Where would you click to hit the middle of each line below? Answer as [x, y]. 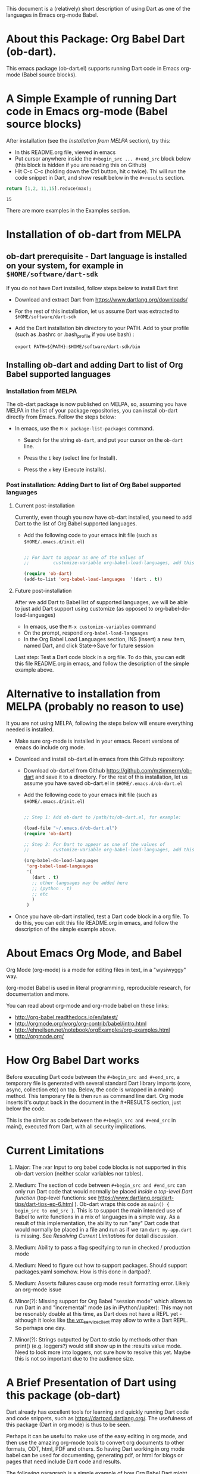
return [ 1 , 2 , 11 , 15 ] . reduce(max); [49, 188]
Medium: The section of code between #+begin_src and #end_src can [100, 1185]
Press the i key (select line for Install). [70, 458]
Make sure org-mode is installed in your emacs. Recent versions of [97, 741]
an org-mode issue [38, 1290]
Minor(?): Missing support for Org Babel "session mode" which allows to [103, 1301]
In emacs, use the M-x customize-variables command [90, 627]
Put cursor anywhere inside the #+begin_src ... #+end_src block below [103, 158]
